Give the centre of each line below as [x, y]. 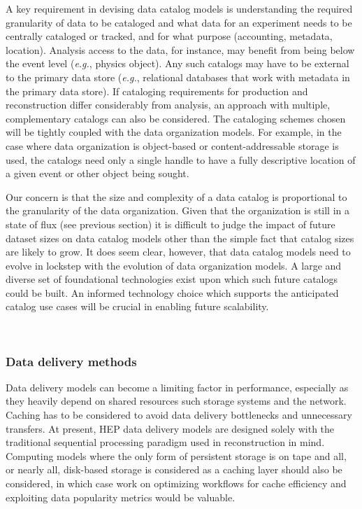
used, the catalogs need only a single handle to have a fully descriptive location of [181, 159]
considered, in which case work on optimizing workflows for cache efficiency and [176, 483]
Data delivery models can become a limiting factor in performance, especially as [177, 387]
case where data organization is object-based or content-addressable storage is [172, 145]
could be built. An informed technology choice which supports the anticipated [172, 292]
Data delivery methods [71, 361]
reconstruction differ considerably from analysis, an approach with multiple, [168, 105]
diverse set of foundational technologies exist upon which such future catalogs [172, 279]
